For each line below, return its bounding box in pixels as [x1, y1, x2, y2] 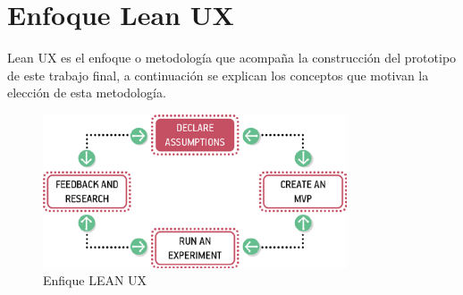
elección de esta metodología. [7, 83, 166, 102]
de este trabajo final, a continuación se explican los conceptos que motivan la [7, 65, 429, 84]
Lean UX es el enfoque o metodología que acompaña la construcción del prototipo [7, 48, 457, 67]
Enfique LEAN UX [43, 271, 147, 290]
